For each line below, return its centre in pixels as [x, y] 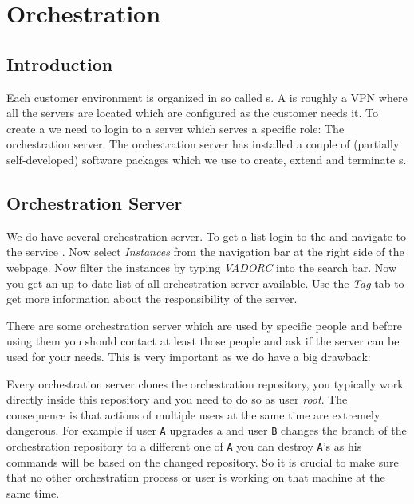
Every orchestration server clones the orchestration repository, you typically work [205, 383]
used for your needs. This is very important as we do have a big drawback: [189, 356]
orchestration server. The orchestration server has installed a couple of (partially [203, 144]
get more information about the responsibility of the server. [152, 299]
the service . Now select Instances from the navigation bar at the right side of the [205, 252]
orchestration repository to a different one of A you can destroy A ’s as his [184, 445]
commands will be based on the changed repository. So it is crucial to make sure [203, 461]
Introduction [60, 63]
